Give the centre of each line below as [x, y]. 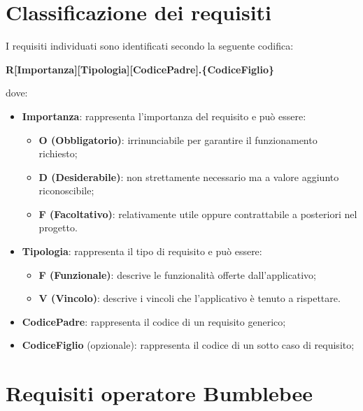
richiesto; [58, 153]
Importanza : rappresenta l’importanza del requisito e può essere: [164, 116]
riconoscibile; [66, 190]
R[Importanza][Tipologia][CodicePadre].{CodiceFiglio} [140, 69]
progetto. [58, 228]
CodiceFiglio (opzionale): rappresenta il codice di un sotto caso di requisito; [188, 345]
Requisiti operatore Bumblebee [159, 393]
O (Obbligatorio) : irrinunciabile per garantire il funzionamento [178, 139]
